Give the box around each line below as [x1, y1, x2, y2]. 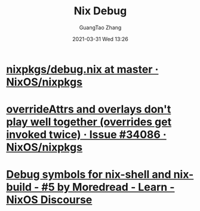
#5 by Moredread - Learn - [41, 181, 175, 194]
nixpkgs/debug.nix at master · [6, 63, 159, 76]
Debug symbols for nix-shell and [6, 168, 171, 181]
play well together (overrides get [6, 115, 172, 129]
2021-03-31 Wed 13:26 [72, 35, 128, 42]
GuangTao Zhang [79, 24, 122, 31]
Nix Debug [73, 4, 127, 18]
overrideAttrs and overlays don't [6, 103, 171, 116]
